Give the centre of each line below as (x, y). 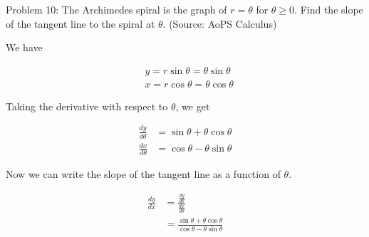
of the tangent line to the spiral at (80, 23)
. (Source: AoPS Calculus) (220, 23)
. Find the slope (329, 9)
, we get (193, 106)
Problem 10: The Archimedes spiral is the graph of (116, 9)
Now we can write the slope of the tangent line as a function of (143, 173)
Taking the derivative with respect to (87, 106)
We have (24, 47)
